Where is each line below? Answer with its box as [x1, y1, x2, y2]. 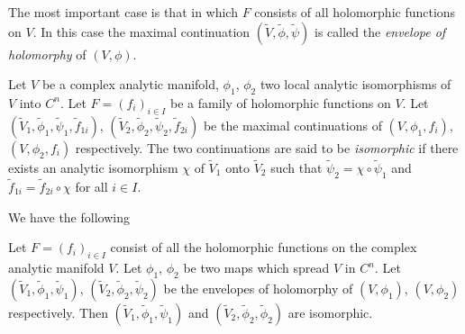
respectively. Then [8, 302, 108, 321]
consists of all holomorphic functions [254, 3, 456, 21]
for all [75, 177, 108, 196]
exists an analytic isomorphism [8, 158, 178, 176]
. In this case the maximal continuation [32, 22, 251, 41]
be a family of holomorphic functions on [169, 93, 391, 112]
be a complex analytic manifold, [41, 75, 219, 94]
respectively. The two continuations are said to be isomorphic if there [75, 138, 459, 157]
